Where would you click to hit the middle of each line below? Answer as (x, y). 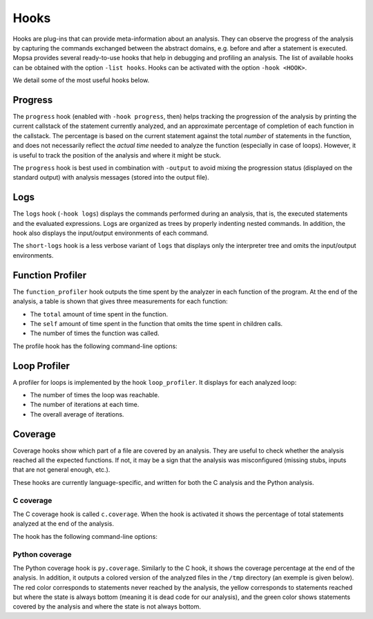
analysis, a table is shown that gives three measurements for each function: (120, 301)
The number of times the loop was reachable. (95, 394)
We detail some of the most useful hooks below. (81, 80)
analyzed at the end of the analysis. (63, 524)
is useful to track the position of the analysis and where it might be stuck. (117, 155)
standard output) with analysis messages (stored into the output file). (111, 178)
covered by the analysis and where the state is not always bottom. (107, 607)
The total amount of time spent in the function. (99, 314)
